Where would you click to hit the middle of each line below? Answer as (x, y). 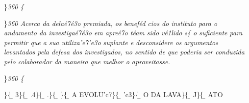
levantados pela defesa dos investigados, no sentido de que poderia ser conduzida (124, 52)
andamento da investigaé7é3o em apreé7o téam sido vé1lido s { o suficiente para (123, 33)
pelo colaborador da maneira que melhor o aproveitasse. (87, 61)
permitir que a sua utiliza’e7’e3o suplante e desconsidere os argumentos (111, 42)
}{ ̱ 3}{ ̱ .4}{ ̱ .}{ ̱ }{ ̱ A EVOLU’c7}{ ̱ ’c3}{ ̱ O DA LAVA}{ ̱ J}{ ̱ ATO (113, 94)
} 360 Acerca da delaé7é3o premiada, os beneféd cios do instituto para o (111, 23)
